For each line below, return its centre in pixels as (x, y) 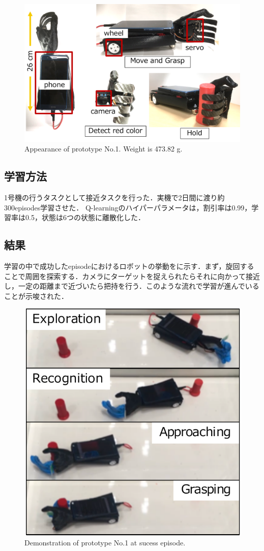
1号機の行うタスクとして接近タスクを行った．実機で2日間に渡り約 (114, 197)
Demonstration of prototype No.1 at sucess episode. (105, 542)
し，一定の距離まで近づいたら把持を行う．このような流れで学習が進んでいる (132, 286)
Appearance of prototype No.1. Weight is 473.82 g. (104, 149)
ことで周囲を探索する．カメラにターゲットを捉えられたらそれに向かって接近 (132, 276)
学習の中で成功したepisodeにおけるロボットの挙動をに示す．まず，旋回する (129, 266)
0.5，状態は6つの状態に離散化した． (85, 217)
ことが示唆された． (36, 296)
